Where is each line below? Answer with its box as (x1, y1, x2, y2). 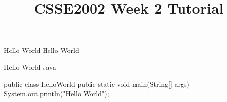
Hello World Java (4, 61, 56, 72)
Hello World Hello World (4, 45, 79, 55)
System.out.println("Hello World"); (4, 88, 109, 99)
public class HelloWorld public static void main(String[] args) (4, 78, 189, 89)
